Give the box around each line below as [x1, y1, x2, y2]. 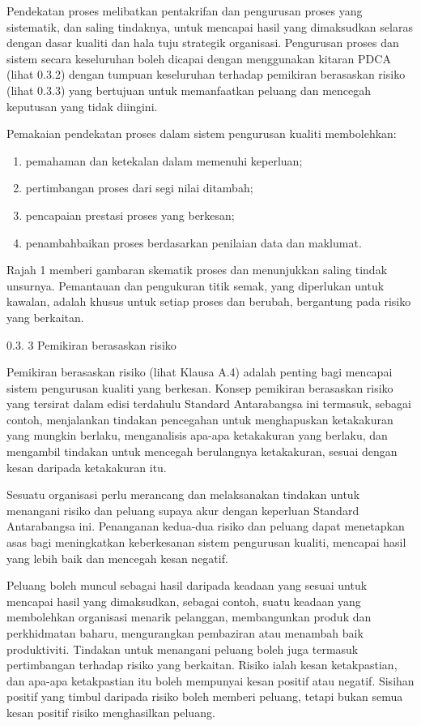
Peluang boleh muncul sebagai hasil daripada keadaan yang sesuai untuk [6, 577, 368, 594]
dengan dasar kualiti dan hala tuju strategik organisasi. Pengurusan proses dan [6, 34, 399, 51]
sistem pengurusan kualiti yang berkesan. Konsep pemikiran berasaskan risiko [6, 379, 393, 396]
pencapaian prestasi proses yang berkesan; [25, 206, 235, 223]
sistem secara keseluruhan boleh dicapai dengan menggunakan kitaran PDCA [6, 49, 391, 67]
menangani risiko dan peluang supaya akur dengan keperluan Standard [6, 501, 359, 518]
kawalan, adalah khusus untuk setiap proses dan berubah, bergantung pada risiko [6, 293, 411, 310]
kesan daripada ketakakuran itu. [6, 458, 167, 475]
